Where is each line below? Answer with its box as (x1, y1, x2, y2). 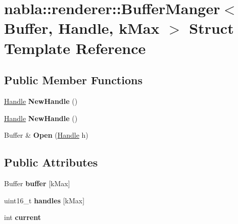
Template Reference (4, 37, 146, 58)
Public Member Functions (4, 72, 142, 88)
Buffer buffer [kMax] (4, 178, 70, 188)
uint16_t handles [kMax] (4, 195, 85, 205)
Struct (189, 18, 234, 38)
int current (4, 212, 41, 222)
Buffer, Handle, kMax (4, 18, 160, 38)
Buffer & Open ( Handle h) (4, 130, 88, 140)
